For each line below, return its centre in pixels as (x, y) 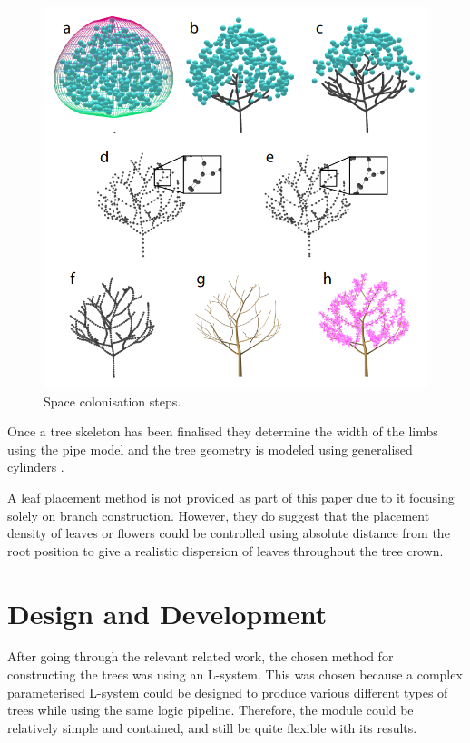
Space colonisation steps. (113, 401)
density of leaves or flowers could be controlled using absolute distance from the (229, 533)
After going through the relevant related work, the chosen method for (201, 656)
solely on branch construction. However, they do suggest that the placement (219, 515)
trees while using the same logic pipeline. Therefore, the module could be (211, 710)
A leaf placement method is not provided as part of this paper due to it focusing (231, 497)
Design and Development (167, 613)
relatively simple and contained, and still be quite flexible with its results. (212, 727)
